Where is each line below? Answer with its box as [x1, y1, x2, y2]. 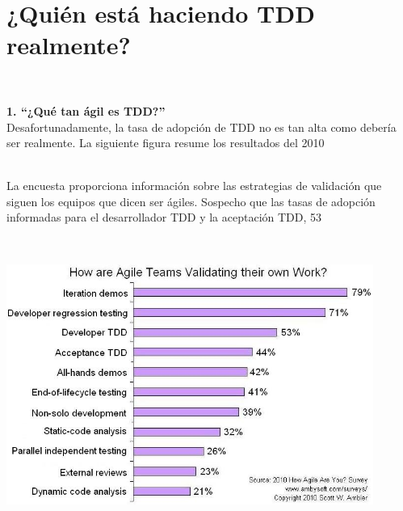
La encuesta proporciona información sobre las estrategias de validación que [6, 177, 382, 194]
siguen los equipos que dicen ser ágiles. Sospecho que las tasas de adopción [6, 192, 376, 209]
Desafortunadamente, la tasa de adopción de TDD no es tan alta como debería [6, 118, 397, 135]
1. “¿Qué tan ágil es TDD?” [6, 102, 166, 119]
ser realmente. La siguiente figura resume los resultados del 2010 [6, 134, 325, 151]
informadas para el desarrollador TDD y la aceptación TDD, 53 [6, 209, 322, 226]
